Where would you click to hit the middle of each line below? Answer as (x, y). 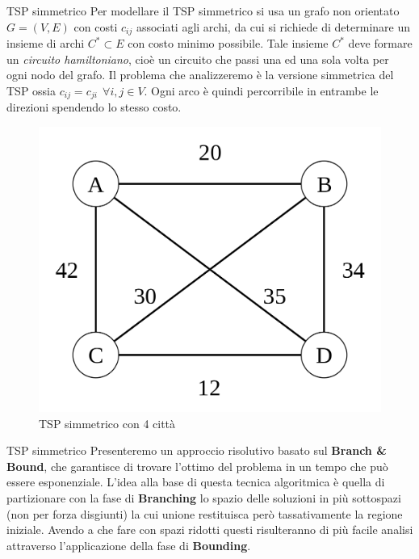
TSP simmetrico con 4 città (107, 423)
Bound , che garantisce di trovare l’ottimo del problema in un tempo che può (197, 466)
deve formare (380, 43)
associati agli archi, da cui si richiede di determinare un (273, 26)
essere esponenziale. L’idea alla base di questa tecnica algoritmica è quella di (196, 482)
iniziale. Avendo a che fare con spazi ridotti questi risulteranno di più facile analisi (210, 530)
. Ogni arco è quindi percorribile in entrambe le (261, 90)
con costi (96, 26)
